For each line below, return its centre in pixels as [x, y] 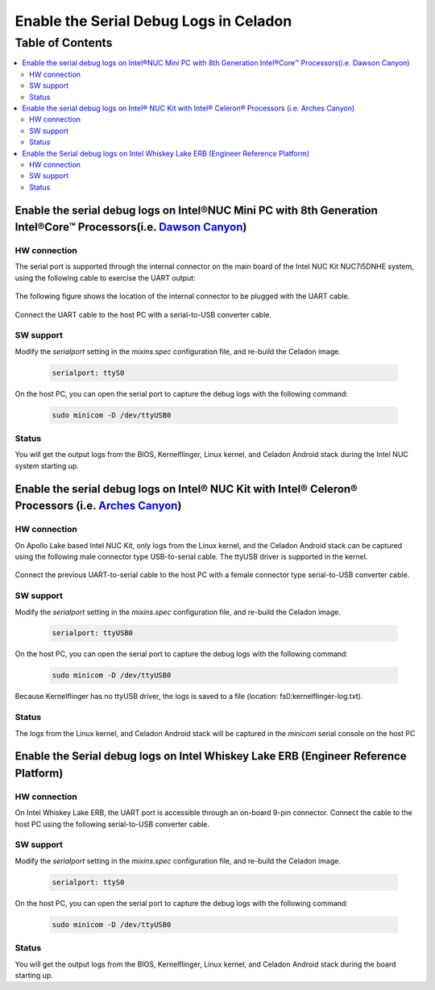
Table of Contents [64, 43]
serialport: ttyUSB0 [92, 633]
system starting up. [47, 466]
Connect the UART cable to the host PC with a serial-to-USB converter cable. [143, 314]
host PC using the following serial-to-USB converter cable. [112, 824]
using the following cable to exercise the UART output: [106, 277]
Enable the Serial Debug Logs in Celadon [153, 21]
